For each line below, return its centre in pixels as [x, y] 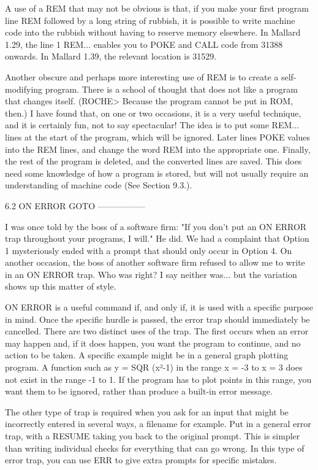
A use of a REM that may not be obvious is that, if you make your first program [157, 8]
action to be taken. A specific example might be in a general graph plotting [147, 355]
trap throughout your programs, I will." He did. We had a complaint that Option [157, 238]
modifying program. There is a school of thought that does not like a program [152, 89]
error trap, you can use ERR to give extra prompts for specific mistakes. [141, 460]
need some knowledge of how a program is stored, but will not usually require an [157, 173]
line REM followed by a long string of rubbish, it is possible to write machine [150, 20]
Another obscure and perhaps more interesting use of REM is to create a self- [151, 76]
